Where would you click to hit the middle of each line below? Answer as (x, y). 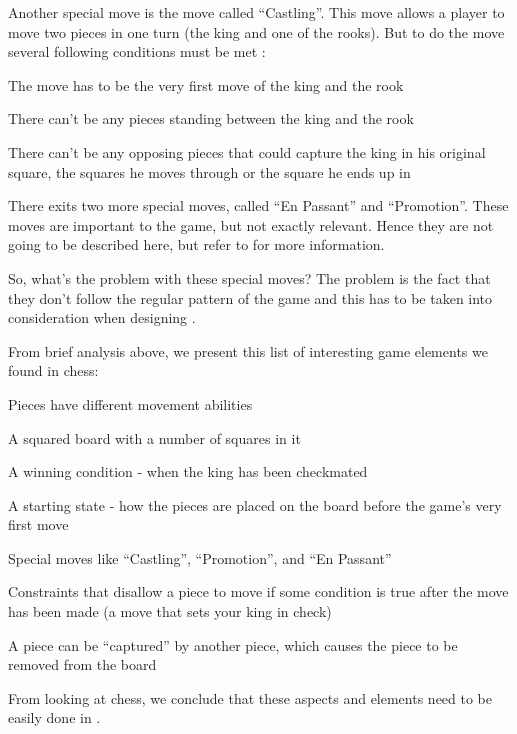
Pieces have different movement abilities (130, 403)
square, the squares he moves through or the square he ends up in (209, 171)
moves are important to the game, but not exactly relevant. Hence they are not (251, 224)
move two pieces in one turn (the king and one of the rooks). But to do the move (256, 31)
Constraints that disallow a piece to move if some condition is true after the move (258, 591)
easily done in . (54, 717)
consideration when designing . (102, 317)
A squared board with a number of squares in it (154, 437)
